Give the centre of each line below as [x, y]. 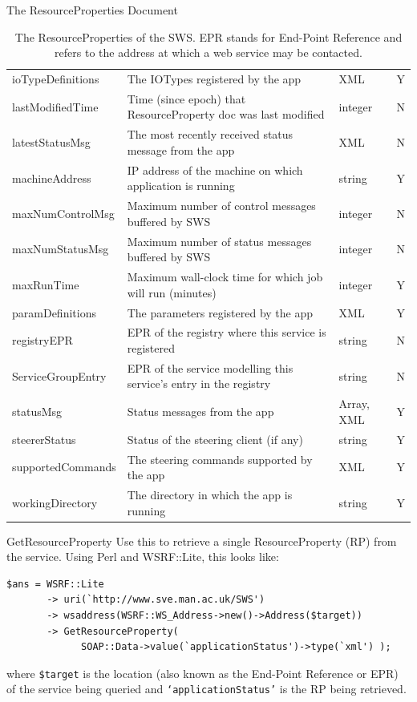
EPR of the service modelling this [210, 367]
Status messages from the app [200, 412]
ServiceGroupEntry [59, 375]
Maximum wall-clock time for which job [225, 277]
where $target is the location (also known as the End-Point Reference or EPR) [202, 673]
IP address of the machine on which [215, 169]
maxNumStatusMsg [61, 249]
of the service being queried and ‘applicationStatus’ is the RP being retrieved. [206, 689]
